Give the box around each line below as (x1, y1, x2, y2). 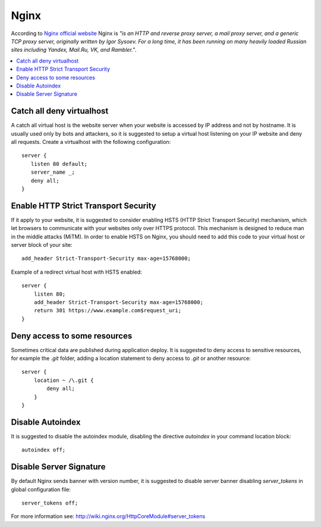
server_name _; (30, 169, 75, 175)
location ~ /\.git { (33, 377, 94, 384)
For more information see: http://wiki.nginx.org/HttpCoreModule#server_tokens (11, 513, 206, 520)
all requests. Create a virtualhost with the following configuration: (11, 138, 171, 145)
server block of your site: (11, 241, 73, 248)
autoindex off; (21, 447, 66, 453)
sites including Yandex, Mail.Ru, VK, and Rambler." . (11, 46, 137, 54)
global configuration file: (11, 485, 71, 493)
